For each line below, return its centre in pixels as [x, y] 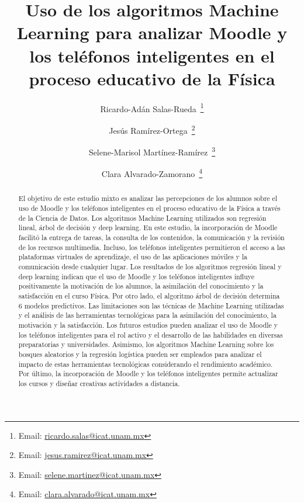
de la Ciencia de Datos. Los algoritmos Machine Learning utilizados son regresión [142, 218]
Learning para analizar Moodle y [152, 32]
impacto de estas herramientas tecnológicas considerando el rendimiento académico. [146, 364]
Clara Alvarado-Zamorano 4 [152, 173]
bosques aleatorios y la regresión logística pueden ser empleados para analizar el [140, 354]
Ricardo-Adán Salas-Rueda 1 [152, 107]
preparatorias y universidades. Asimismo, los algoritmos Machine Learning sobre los [146, 344]
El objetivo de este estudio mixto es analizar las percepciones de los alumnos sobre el [148, 198]
